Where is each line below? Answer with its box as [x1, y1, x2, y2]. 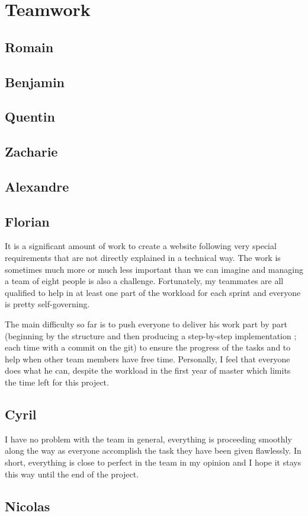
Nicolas [5, 496, 50, 515]
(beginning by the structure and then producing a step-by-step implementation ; [5, 329, 297, 342]
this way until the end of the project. [5, 467, 139, 480]
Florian [5, 212, 50, 230]
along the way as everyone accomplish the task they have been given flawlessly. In [5, 444, 301, 457]
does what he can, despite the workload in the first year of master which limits [5, 364, 291, 377]
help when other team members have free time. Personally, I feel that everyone [5, 352, 290, 365]
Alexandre [5, 177, 69, 195]
